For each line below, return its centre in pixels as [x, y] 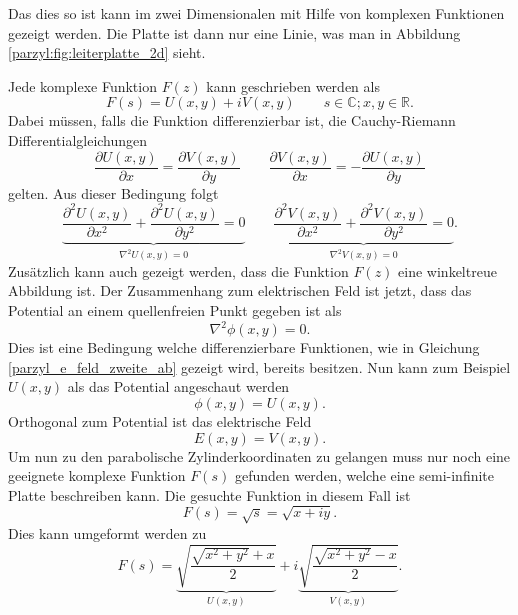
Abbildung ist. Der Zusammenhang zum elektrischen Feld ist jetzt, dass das [240, 290]
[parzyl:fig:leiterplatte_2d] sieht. [107, 52]
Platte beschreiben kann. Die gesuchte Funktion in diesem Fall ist [209, 494]
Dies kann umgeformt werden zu [107, 532]
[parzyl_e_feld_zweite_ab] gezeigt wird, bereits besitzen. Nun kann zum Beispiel [259, 366]
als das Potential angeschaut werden [178, 386]
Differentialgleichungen [78, 139]
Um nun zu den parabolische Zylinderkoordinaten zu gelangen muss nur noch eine [259, 455]
